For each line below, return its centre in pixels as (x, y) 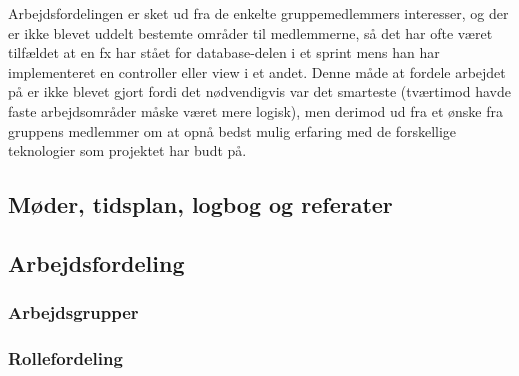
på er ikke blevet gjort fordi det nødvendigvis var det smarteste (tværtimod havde (259, 91)
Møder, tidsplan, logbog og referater (200, 204)
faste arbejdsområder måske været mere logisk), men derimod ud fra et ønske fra (255, 110)
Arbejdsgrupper (73, 312)
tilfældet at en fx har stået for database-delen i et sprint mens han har (224, 52)
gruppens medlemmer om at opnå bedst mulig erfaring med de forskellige (232, 130)
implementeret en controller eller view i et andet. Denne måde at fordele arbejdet (257, 71)
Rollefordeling (65, 358)
